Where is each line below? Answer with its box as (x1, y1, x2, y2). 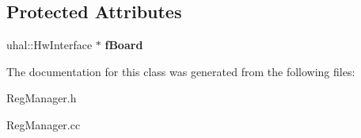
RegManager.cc (6, 116, 81, 132)
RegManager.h (6, 90, 77, 106)
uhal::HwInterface (6, 36, 93, 53)
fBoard (104, 36, 143, 53)
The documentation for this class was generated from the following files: (6, 63, 355, 79)
